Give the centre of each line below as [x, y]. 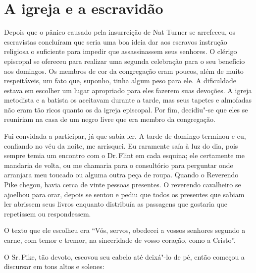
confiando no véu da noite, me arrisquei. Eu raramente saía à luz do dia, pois [121, 145]
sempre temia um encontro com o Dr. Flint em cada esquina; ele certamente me [124, 155]
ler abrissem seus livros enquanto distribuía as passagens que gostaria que [116, 204]
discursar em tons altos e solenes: [54, 266]
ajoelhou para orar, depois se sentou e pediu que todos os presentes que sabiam [124, 194]
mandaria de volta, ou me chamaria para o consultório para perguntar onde [119, 165]
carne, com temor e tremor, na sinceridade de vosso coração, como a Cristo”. [120, 240]
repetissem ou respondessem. [48, 213]
